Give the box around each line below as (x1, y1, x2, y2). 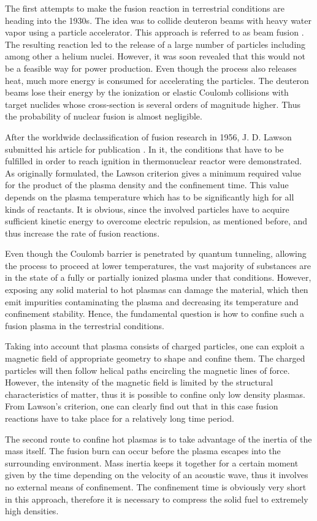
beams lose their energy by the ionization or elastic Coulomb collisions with (5, 86, 289, 99)
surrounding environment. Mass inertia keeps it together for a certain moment (5, 456, 299, 469)
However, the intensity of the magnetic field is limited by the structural (5, 376, 273, 389)
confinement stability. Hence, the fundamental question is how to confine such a (5, 307, 304, 320)
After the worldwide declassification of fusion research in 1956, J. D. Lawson (5, 130, 292, 143)
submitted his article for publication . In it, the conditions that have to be (5, 142, 284, 155)
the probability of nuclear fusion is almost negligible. (5, 110, 202, 123)
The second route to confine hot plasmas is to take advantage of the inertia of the (5, 432, 312, 445)
